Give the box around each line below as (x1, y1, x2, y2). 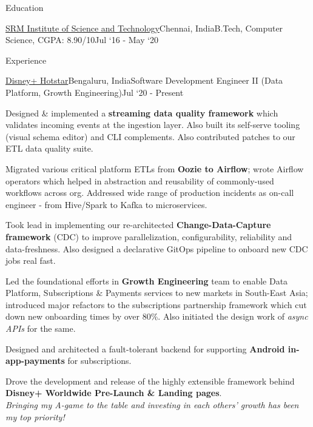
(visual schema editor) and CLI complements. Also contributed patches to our (5, 130, 295, 143)
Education (5, 1, 44, 13)
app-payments (5, 354, 65, 367)
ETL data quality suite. (5, 142, 93, 155)
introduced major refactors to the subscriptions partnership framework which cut (5, 298, 307, 311)
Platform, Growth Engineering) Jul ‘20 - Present (5, 86, 184, 98)
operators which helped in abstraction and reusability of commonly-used (5, 174, 274, 187)
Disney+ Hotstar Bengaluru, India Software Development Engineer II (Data (5, 74, 283, 87)
